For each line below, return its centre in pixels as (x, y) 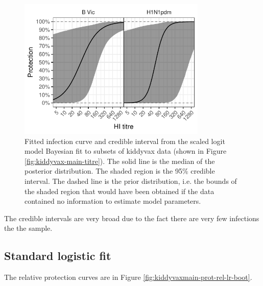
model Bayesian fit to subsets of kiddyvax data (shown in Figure (126, 151)
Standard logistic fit (58, 256)
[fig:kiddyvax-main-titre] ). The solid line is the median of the (120, 161)
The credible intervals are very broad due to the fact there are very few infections (132, 218)
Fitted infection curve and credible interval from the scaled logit (125, 141)
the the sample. (28, 228)
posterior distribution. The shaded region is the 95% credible (120, 171)
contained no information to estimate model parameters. (113, 201)
